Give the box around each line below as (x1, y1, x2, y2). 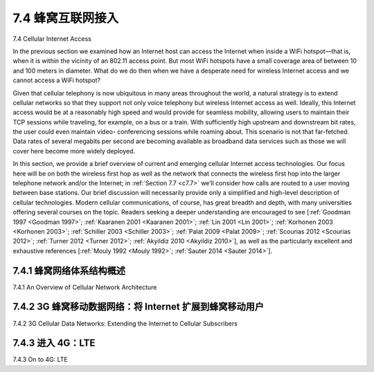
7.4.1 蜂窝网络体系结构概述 (12, 265, 126, 277)
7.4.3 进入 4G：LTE (12, 337, 96, 349)
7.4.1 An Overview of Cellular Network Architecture (12, 283, 157, 291)
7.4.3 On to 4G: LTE (12, 355, 69, 364)
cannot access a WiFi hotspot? (12, 76, 100, 84)
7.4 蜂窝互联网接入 (12, 10, 119, 26)
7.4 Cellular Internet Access (12, 35, 91, 43)
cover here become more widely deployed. (12, 147, 135, 155)
